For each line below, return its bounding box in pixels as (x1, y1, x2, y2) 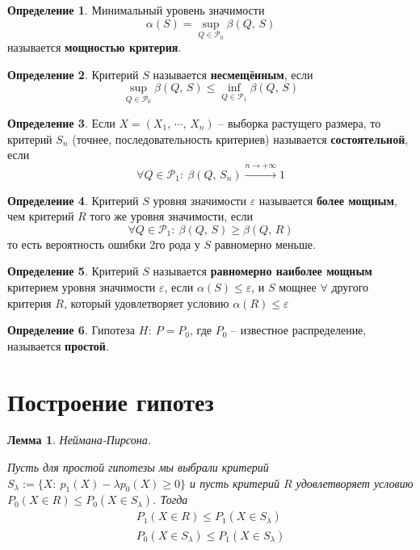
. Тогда (153, 491, 188, 508)
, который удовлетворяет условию (63, 294, 229, 311)
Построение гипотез (7, 384, 214, 418)
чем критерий (7, 208, 74, 225)
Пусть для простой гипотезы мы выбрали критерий (7, 459, 269, 476)
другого (331, 278, 369, 295)
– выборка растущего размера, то (218, 115, 381, 132)
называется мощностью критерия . (7, 39, 182, 56)
